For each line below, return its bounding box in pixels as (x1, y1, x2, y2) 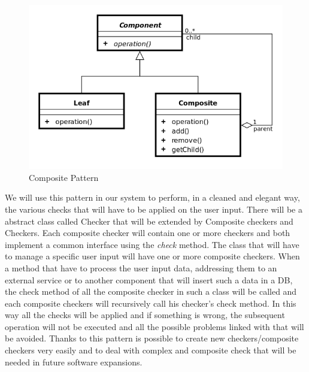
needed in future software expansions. (5, 355, 143, 368)
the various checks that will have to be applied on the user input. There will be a (5, 202, 302, 215)
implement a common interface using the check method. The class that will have (5, 238, 299, 250)
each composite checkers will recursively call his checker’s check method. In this (5, 297, 296, 309)
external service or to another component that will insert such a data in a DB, (5, 273, 293, 286)
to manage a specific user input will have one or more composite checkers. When (5, 250, 300, 262)
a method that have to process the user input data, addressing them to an (5, 261, 277, 274)
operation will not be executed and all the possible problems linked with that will (5, 320, 304, 332)
